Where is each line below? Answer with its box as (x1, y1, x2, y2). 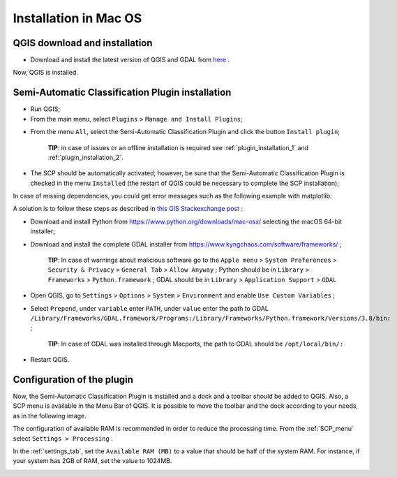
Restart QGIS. (30, 355, 70, 364)
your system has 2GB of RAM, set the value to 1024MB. (13, 457, 172, 465)
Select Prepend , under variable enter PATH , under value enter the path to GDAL (30, 304, 269, 312)
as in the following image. (13, 411, 87, 420)
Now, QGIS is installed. (13, 68, 78, 77)
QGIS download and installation (13, 37, 153, 49)
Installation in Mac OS (13, 10, 142, 26)
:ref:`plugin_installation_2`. (47, 153, 123, 161)
